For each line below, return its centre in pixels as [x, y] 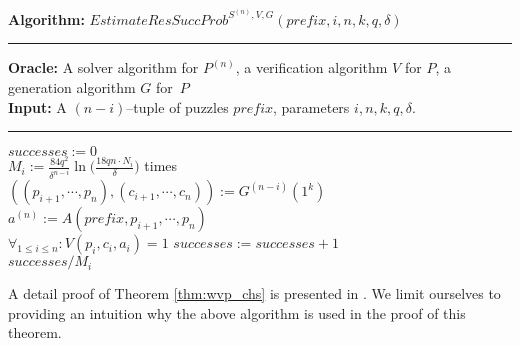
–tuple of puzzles [177, 106]
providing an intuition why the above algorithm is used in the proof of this [237, 312]
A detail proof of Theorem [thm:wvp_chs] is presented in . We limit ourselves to [254, 293]
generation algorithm [72, 87]
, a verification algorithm [311, 67]
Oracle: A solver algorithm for [103, 67]
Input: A [37, 106]
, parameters [311, 106]
